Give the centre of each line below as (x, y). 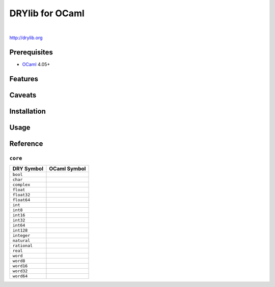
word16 (20, 266)
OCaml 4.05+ (36, 64)
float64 (21, 200)
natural (21, 241)
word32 (20, 271)
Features (24, 79)
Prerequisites (31, 52)
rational (23, 246)
